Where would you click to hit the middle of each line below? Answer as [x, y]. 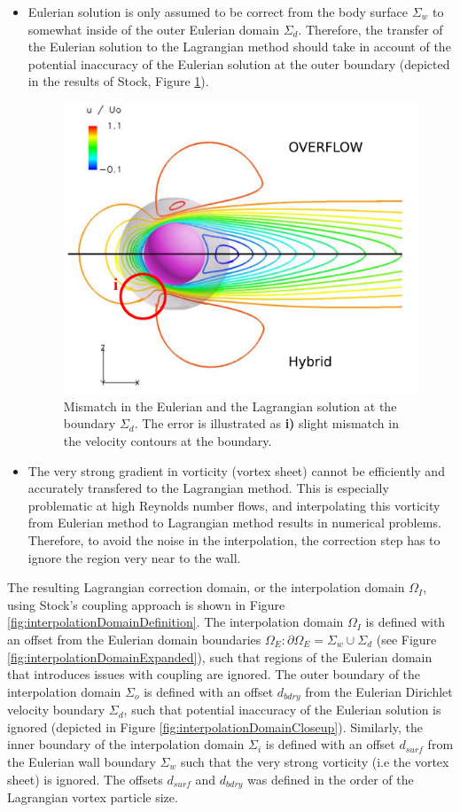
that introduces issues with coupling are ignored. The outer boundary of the [214, 674]
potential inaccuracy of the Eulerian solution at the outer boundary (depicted [239, 63]
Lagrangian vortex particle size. [93, 797]
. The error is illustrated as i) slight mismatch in [266, 423]
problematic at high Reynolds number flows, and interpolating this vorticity [234, 505]
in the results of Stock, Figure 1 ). [118, 81]
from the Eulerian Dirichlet [379, 691]
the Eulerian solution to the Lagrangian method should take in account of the [239, 47]
